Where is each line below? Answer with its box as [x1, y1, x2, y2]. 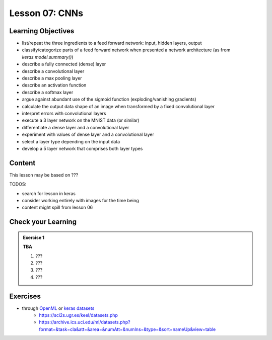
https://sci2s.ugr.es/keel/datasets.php [39, 312, 118, 318]
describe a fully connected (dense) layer [22, 61, 106, 67]
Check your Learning [9, 218, 77, 226]
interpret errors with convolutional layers [22, 110, 106, 116]
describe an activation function [22, 82, 87, 88]
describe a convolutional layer [22, 68, 85, 74]
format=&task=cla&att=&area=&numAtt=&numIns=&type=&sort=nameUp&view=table [39, 326, 216, 332]
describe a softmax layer [22, 89, 74, 95]
